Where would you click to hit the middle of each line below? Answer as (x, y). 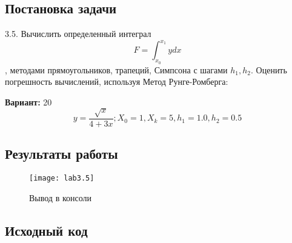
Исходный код (46, 230)
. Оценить (269, 69)
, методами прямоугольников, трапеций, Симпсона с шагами (116, 69)
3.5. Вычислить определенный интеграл (78, 34)
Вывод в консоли (61, 197)
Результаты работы (61, 154)
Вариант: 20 (28, 102)
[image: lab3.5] (62, 178)
